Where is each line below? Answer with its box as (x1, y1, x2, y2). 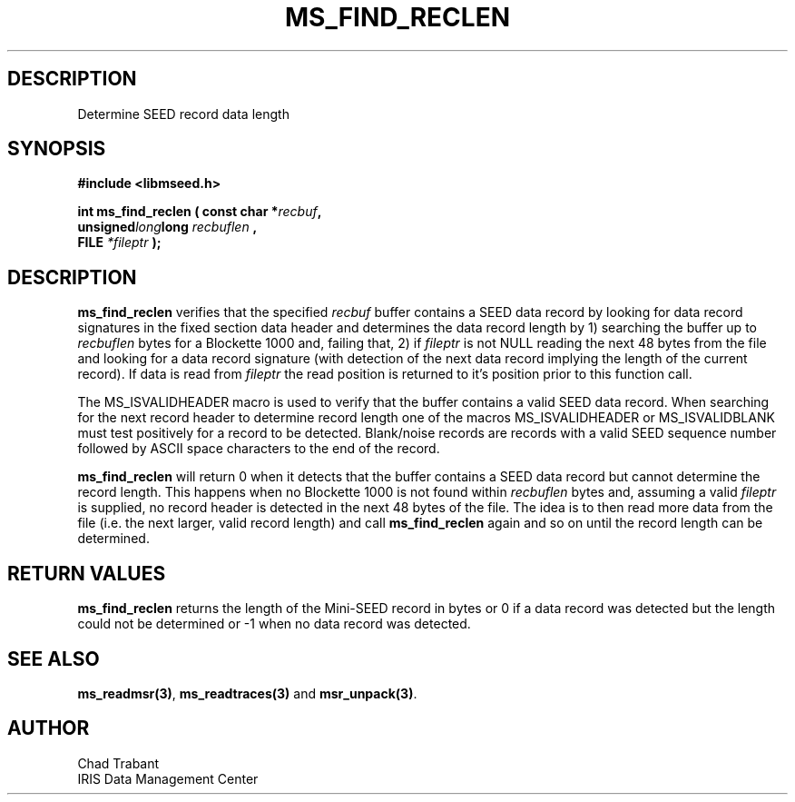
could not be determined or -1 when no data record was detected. (77, 616, 471, 632)
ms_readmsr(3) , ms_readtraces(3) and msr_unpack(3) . (77, 685, 417, 701)
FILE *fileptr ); (77, 234, 162, 251)
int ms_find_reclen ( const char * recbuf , (77, 203, 322, 220)
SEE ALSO (7, 647, 100, 670)
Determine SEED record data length (77, 105, 290, 122)
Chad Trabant (77, 755, 160, 771)
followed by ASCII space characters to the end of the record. (77, 441, 440, 457)
